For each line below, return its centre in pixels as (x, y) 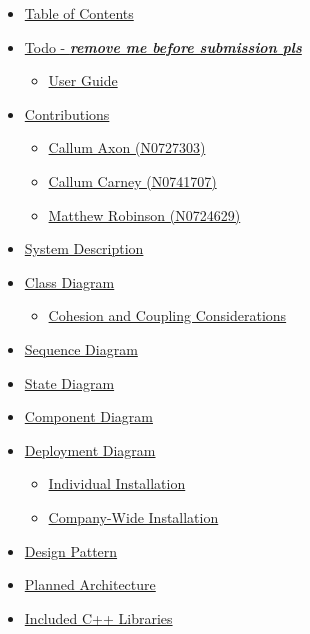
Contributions (67, 113)
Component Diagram (88, 416)
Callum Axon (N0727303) (127, 147)
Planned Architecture (90, 584)
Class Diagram (69, 281)
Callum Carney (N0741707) (132, 180)
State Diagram (69, 382)
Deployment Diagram (90, 449)
